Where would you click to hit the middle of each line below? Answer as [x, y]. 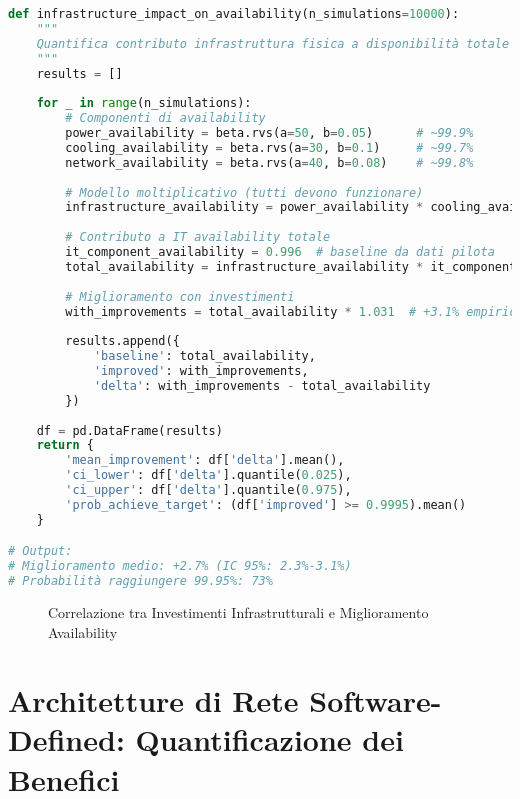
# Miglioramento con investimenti [180, 296]
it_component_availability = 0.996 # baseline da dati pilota [280, 252]
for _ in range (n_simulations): [144, 103]
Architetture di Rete [153, 700]
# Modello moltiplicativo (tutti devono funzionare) [244, 192]
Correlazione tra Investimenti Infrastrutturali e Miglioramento [238, 611]
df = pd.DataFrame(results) [129, 430]
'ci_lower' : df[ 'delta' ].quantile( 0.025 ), [208, 475]
